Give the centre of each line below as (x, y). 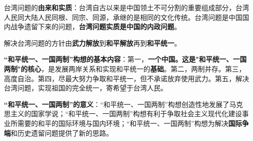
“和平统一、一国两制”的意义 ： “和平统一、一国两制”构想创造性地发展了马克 (124, 104)
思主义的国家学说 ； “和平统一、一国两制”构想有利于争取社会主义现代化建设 (123, 114)
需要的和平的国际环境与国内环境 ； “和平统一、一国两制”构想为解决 (123, 123)
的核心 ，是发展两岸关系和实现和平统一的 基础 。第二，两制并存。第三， (133, 68)
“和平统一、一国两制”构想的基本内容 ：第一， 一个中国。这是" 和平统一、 (118, 59)
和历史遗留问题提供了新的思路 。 (62, 132)
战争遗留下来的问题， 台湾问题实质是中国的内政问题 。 (96, 26)
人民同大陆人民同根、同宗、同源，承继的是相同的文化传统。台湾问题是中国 (123, 17)
